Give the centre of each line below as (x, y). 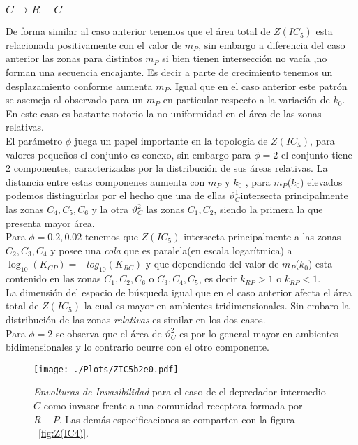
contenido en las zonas (53, 278)
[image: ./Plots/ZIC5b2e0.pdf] (106, 369)
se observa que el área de (109, 333)
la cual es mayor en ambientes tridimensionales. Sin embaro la (217, 306)
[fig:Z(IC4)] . (64, 433)
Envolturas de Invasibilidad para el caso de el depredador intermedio (180, 392)
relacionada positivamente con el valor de (94, 44)
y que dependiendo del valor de (212, 264)
